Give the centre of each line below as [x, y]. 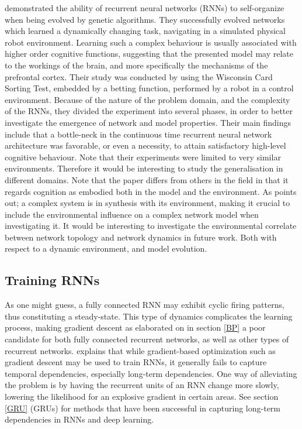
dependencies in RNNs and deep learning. [79, 419]
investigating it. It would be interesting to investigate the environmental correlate [151, 226]
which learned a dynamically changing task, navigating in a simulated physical [145, 31]
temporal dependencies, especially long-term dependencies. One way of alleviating [151, 373]
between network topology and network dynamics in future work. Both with [141, 237]
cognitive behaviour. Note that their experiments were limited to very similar [143, 157]
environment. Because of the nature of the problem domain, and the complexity [147, 99]
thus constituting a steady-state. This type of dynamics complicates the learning [149, 316]
